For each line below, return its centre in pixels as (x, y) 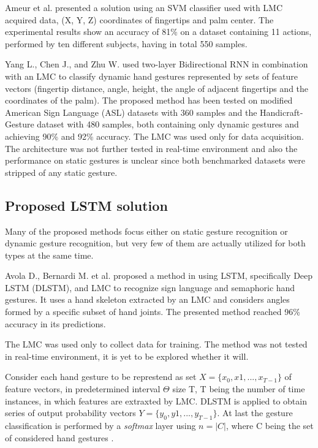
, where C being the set (270, 426)
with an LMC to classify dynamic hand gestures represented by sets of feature (152, 76)
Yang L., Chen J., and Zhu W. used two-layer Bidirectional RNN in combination (157, 64)
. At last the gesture (255, 413)
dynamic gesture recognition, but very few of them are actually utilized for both (155, 243)
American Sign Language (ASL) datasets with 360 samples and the (131, 112)
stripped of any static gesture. (61, 172)
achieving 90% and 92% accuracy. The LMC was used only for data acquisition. (154, 136)
